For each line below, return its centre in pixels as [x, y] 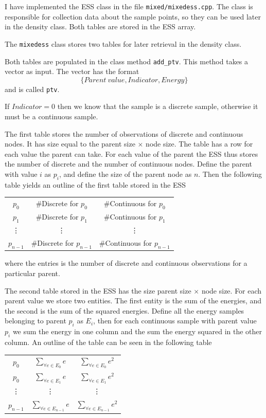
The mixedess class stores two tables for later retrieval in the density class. [123, 43]
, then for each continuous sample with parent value [175, 321]
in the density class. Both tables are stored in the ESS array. [100, 26]
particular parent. [32, 273]
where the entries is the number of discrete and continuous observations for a [126, 263]
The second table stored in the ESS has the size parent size [98, 290]
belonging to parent [36, 321]
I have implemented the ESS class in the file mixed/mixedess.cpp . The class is [129, 6]
